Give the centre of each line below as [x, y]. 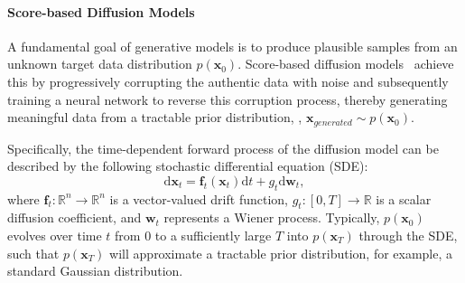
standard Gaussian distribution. [95, 271]
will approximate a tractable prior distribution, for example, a [281, 253]
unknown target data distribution [100, 64]
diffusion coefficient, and [74, 217]
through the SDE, [408, 235]
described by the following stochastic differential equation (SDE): [188, 166]
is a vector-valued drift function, [199, 198]
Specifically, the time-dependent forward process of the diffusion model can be [223, 148]
